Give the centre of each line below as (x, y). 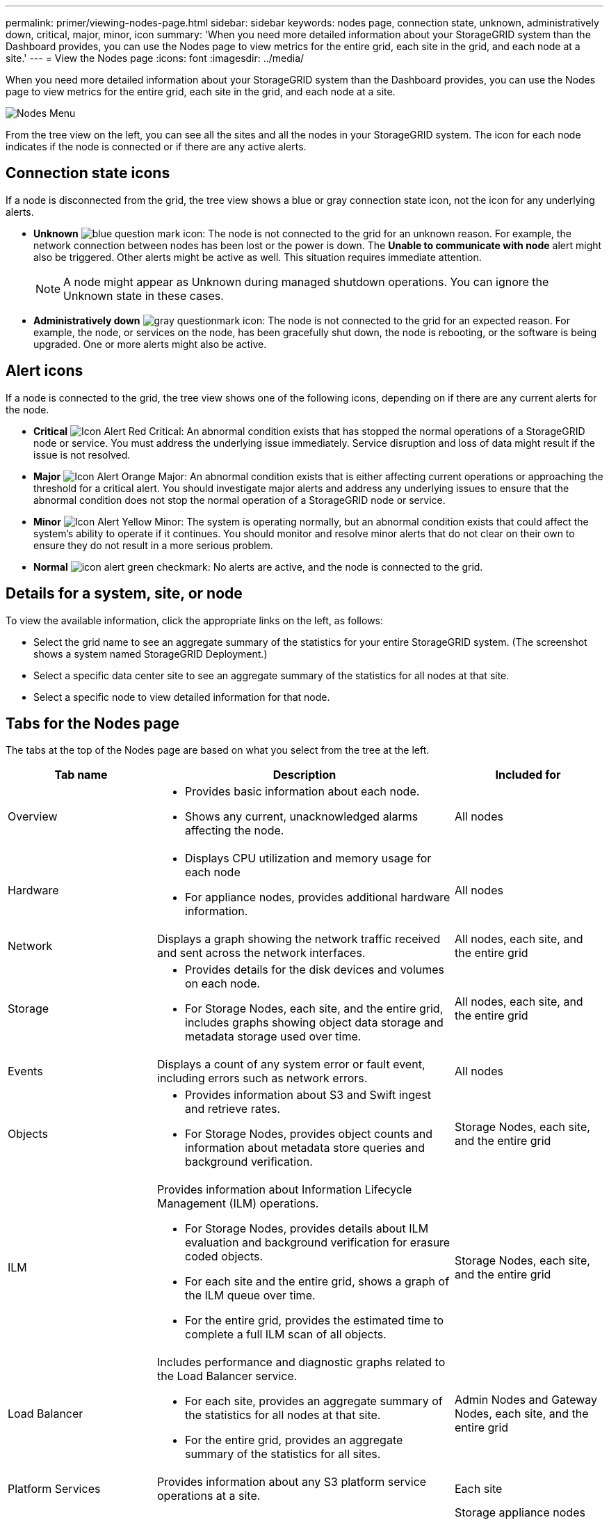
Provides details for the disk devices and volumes (315, 970)
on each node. (222, 984)
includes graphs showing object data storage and (314, 1023)
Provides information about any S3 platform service (292, 1482)
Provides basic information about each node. (302, 792)
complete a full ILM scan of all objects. (286, 1335)
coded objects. (224, 1257)
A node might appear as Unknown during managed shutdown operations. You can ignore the (306, 282)
